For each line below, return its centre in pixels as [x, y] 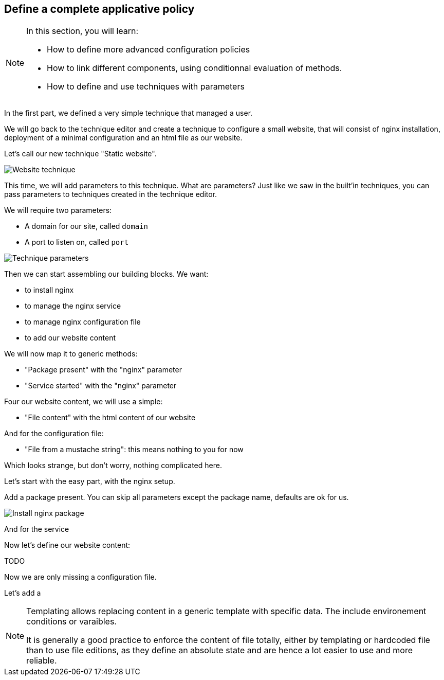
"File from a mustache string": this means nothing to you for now [134, 450]
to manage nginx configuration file [83, 322]
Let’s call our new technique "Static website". [80, 154]
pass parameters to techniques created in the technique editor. [111, 194]
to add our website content [70, 338]
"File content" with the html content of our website [110, 418]
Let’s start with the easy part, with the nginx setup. [90, 481]
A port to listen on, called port [77, 242]
